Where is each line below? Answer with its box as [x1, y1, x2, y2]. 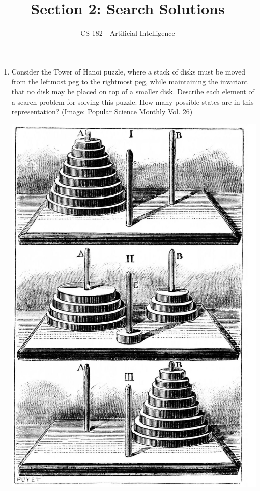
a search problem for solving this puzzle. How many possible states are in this [11, 96, 254, 107]
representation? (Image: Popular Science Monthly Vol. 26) [11, 106, 193, 117]
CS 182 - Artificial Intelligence [80, 28, 175, 38]
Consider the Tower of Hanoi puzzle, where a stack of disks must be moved [11, 66, 246, 77]
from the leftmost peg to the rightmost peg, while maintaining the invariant [11, 76, 248, 87]
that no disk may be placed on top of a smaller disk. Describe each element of [11, 86, 254, 96]
